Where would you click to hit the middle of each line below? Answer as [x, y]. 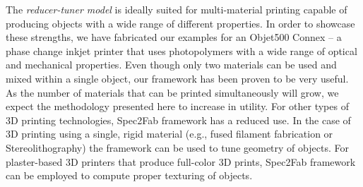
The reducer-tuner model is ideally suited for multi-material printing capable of [177, 9]
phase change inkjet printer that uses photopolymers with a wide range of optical [181, 50]
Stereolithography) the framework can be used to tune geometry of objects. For [177, 147]
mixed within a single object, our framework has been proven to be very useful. [177, 78]
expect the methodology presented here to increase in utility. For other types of [177, 106]
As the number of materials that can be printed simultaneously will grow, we [172, 92]
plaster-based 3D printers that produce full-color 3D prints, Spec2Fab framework [181, 161]
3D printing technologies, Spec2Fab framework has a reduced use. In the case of [178, 120]
